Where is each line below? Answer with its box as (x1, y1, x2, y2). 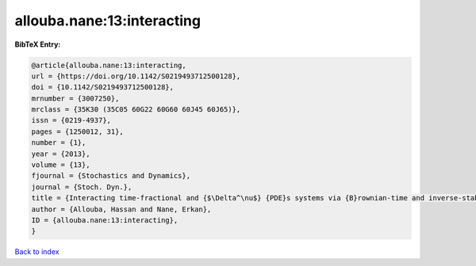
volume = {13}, (31, 161, 90, 169)
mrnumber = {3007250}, (31, 93, 120, 103)
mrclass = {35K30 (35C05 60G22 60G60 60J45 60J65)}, (31, 105, 241, 114)
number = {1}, (31, 139, 86, 147)
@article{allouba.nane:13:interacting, (31, 60, 186, 70)
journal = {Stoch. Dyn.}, (31, 182, 132, 192)
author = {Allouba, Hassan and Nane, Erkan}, (31, 204, 212, 214)
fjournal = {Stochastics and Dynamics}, (31, 171, 190, 180)
